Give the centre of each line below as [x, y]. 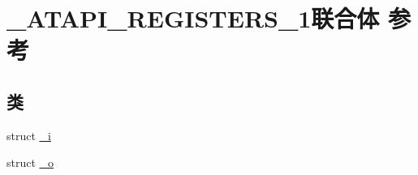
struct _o [30, 162]
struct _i [29, 135]
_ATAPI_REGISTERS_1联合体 [193, 18]
